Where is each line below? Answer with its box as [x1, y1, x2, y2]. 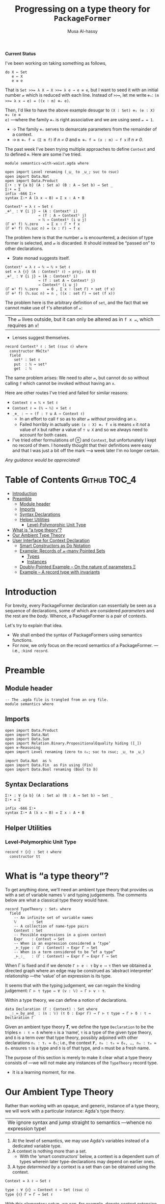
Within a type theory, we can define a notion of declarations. [5, 997, 128, 1003]
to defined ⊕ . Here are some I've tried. [5, 151, 82, 157]
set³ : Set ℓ [14, 357, 40, 362]
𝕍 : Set [14, 920, 43, 925]
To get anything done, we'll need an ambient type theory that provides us [5, 887, 154, 893]
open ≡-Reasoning [5, 745, 41, 750]
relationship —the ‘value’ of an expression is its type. [5, 973, 112, 979]
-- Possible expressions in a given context [14, 932, 107, 937]
